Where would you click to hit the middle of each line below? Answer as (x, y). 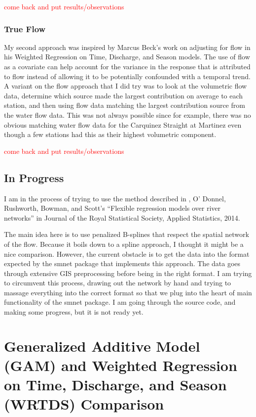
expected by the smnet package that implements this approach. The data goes (122, 263)
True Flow (25, 28)
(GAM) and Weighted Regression (121, 365)
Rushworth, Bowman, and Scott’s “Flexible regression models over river (112, 208)
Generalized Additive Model (102, 346)
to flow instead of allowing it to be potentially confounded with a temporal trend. (127, 76)
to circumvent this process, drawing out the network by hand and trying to (118, 283)
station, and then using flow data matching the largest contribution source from (125, 105)
